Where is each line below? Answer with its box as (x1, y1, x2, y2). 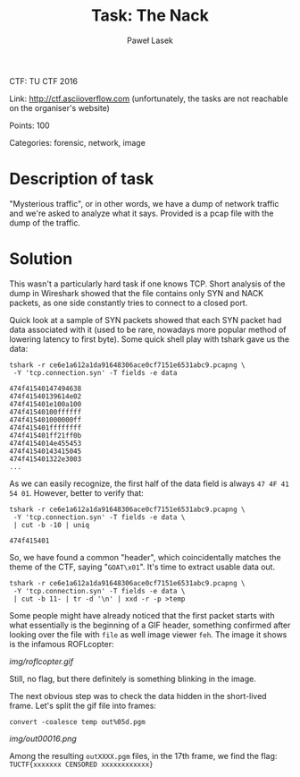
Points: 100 (9, 120, 51, 131)
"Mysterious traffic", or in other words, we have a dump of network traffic (9, 198, 279, 209)
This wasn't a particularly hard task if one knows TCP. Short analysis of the (9, 278, 286, 289)
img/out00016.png (9, 733, 78, 744)
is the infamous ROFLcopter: (9, 638, 114, 649)
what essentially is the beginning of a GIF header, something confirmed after (9, 619, 291, 630)
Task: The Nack (90, 5, 210, 26)
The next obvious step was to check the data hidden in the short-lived (9, 690, 267, 701)
